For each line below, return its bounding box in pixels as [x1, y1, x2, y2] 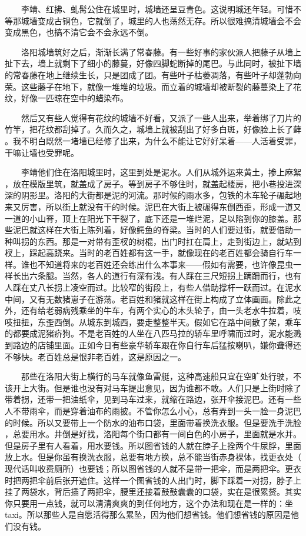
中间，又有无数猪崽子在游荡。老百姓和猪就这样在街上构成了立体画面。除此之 [5, 292, 301, 305]
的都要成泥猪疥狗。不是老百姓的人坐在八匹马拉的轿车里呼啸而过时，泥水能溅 [5, 327, 301, 339]
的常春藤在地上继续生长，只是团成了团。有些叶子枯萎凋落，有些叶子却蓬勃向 [5, 68, 301, 81]
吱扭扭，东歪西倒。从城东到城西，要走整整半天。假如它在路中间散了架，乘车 [5, 315, 301, 328]
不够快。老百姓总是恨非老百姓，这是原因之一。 [5, 350, 186, 362]
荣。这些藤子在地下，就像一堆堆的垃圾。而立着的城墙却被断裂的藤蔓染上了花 [5, 80, 301, 92]
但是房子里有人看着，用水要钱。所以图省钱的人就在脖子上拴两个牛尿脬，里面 [5, 439, 301, 451]
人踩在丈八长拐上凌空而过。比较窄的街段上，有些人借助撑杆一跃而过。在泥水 [5, 281, 301, 294]
